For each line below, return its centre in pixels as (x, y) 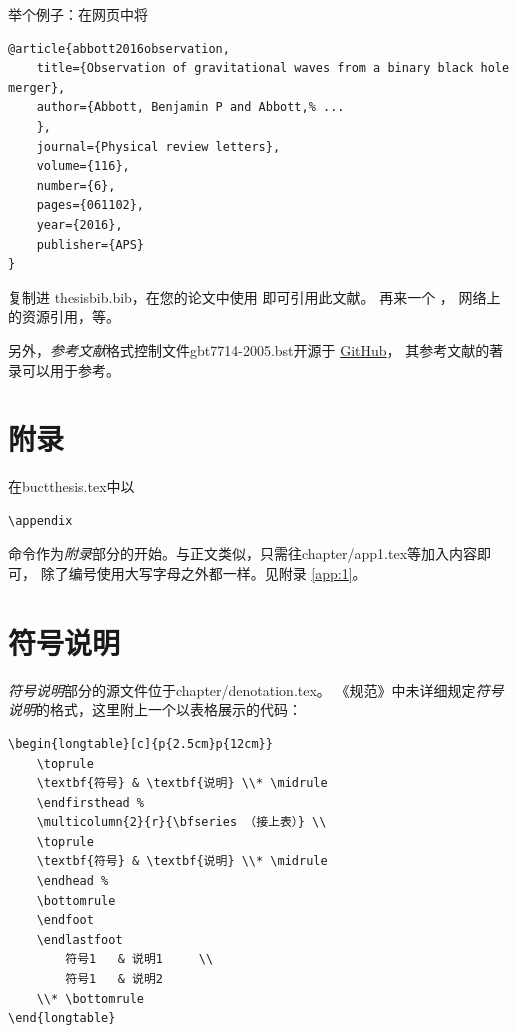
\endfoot (65, 920)
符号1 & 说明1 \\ (139, 959)
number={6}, (76, 185)
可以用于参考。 (70, 369)
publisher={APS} (90, 244)
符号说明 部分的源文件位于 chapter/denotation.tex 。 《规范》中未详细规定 (242, 689)
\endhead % (72, 881)
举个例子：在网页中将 (78, 14)
